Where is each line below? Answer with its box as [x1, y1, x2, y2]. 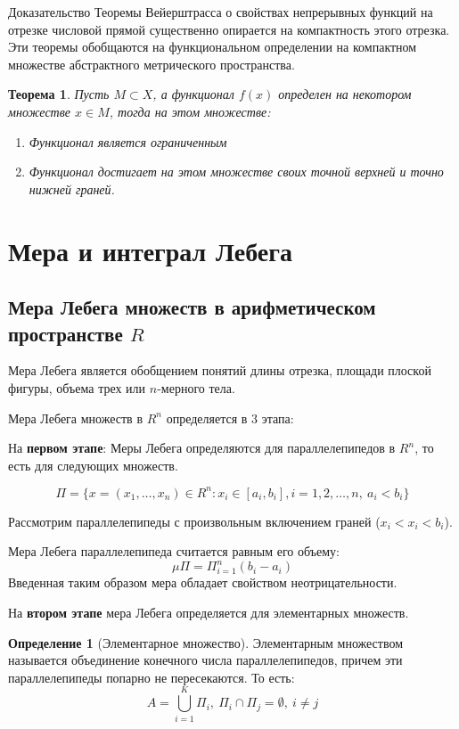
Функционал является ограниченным [29, 132, 227, 151]
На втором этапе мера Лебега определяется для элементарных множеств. [8, 603, 409, 622]
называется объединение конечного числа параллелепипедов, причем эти [8, 651, 403, 669]
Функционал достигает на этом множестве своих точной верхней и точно [29, 162, 444, 181]
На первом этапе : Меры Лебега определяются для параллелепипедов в [8, 438, 396, 457]
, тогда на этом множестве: [109, 102, 271, 120]
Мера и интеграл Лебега [8, 232, 292, 268]
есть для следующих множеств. [8, 455, 178, 474]
